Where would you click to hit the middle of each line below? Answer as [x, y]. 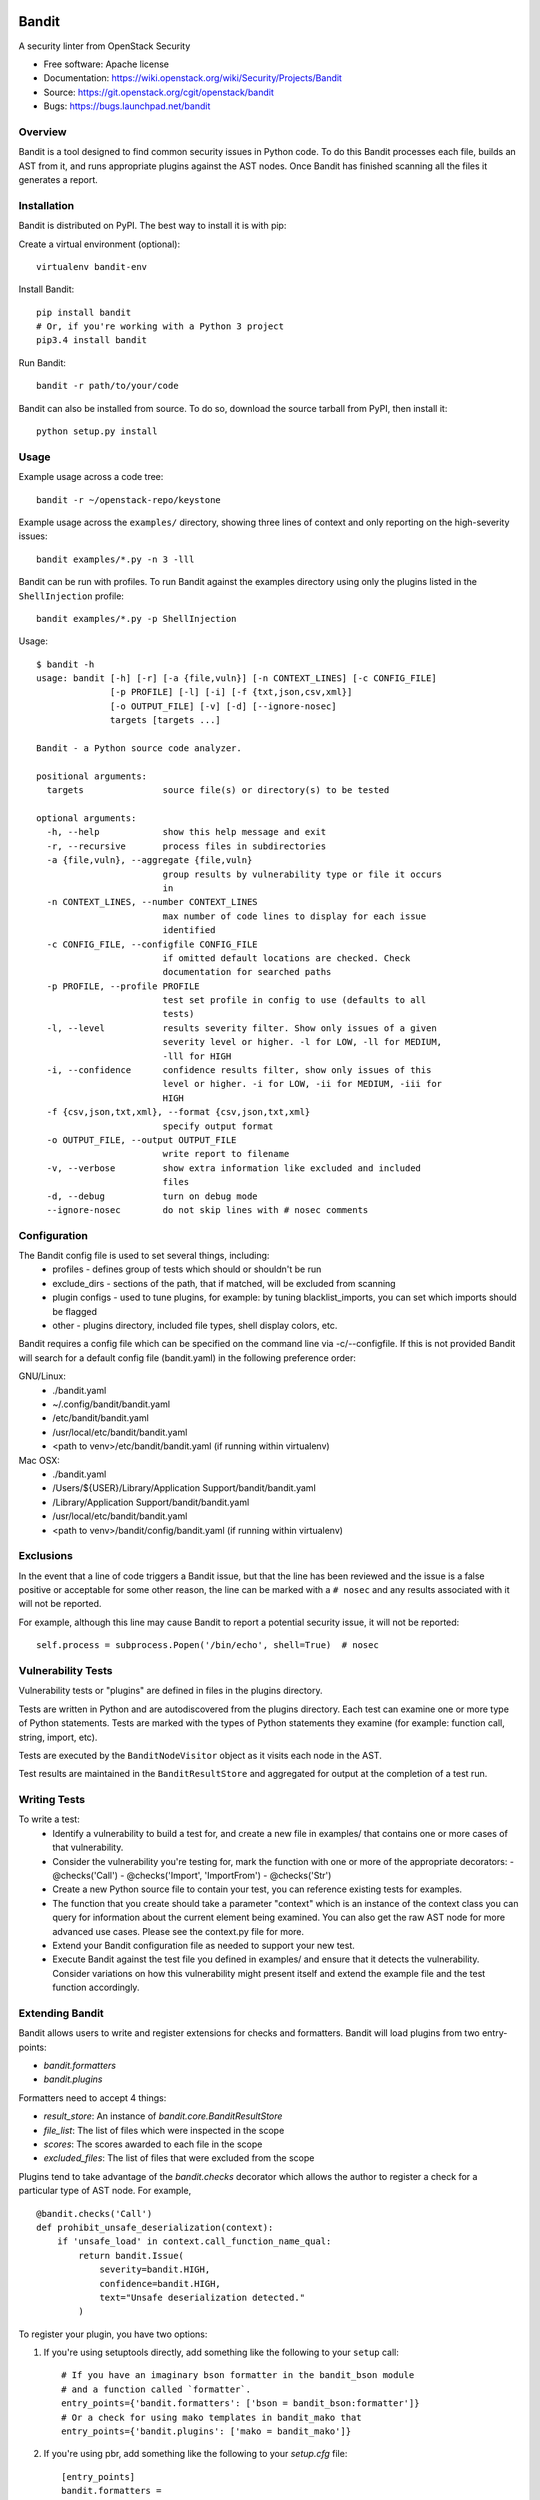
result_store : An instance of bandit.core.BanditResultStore [163, 2116]
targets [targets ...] [166, 720]
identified [189, 930]
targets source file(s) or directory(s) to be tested [218, 790]
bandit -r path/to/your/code [107, 386]
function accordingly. [96, 1987]
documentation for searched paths [247, 972]
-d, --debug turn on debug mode [152, 1196]
